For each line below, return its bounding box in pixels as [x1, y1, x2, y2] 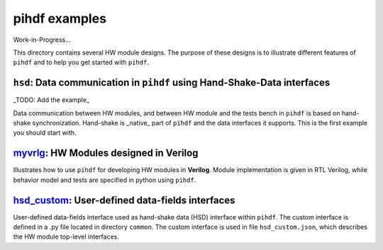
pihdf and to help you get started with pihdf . [13, 58, 149, 67]
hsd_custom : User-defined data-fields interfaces [13, 194, 235, 206]
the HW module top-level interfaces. [13, 232, 120, 241]
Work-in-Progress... [13, 35, 71, 44]
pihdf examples [13, 11, 106, 26]
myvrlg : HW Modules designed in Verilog [13, 147, 199, 159]
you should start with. [13, 128, 77, 137]
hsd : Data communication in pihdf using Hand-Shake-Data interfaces [13, 76, 331, 89]
